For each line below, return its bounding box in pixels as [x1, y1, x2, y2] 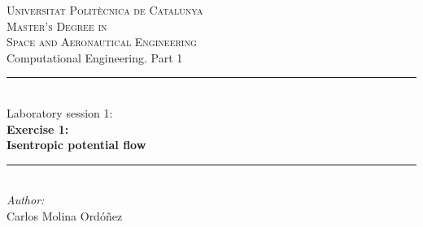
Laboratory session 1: [7, 104, 113, 121]
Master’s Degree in [7, 17, 107, 34]
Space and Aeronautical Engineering [7, 33, 197, 50]
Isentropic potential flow [7, 136, 146, 153]
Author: [7, 191, 45, 208]
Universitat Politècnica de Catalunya [7, 2, 203, 18]
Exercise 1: [7, 120, 69, 137]
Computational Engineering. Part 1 [7, 49, 183, 66]
